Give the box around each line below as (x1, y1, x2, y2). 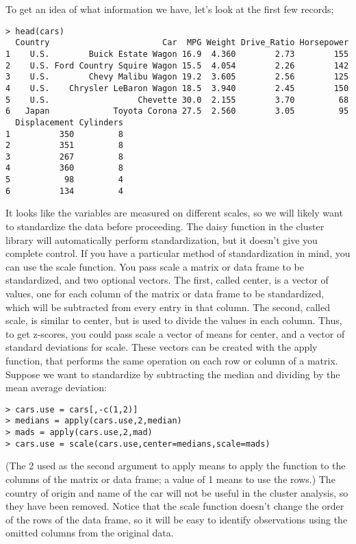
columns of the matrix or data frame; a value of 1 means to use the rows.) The (5, 471, 335, 486)
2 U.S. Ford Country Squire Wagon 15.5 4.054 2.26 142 (5, 60, 349, 71)
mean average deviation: (5, 380, 107, 395)
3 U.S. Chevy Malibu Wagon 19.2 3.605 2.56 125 (5, 72, 349, 82)
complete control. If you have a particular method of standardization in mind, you (5, 246, 351, 260)
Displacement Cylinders (15, 117, 123, 127)
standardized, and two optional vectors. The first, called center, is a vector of (5, 273, 329, 287)
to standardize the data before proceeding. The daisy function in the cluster (5, 219, 325, 234)
